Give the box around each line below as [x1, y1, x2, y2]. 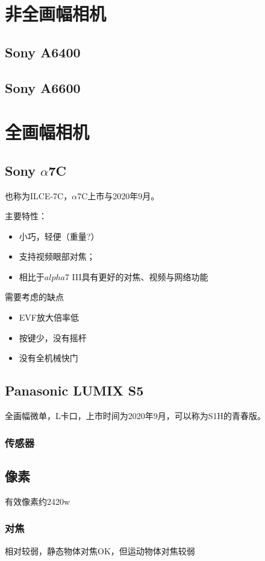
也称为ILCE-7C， [5, 189, 72, 202]
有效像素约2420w [5, 495, 70, 507]
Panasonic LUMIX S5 [5, 381, 144, 400]
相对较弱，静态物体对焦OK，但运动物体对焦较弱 [5, 544, 195, 557]
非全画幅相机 [5, 1, 107, 26]
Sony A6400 [5, 42, 81, 61]
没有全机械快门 [19, 351, 78, 364]
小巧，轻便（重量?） [19, 229, 99, 242]
